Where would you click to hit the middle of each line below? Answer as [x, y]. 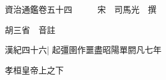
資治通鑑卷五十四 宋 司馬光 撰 [81, 9]
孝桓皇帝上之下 [34, 69]
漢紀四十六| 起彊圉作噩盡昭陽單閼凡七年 [83, 50]
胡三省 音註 [30, 29]
